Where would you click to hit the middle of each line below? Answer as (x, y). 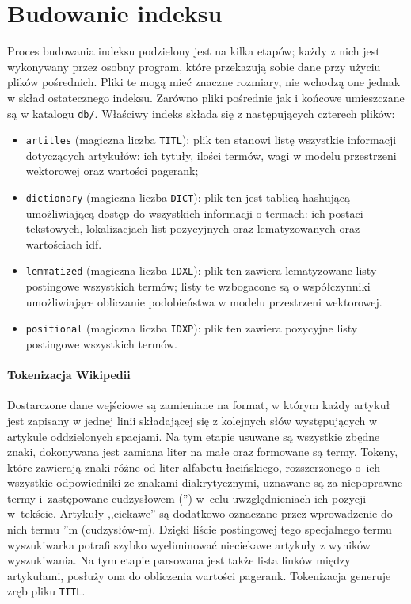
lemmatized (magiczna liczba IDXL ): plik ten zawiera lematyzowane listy (201, 270)
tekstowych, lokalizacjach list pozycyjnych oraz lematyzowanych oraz (193, 228)
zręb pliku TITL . (46, 591)
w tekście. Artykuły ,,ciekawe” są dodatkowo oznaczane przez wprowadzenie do (200, 513)
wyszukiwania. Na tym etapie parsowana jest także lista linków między (179, 560)
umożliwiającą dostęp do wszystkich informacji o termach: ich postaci (194, 213)
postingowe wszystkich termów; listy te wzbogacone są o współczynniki (198, 286)
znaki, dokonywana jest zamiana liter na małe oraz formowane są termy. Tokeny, (203, 452)
